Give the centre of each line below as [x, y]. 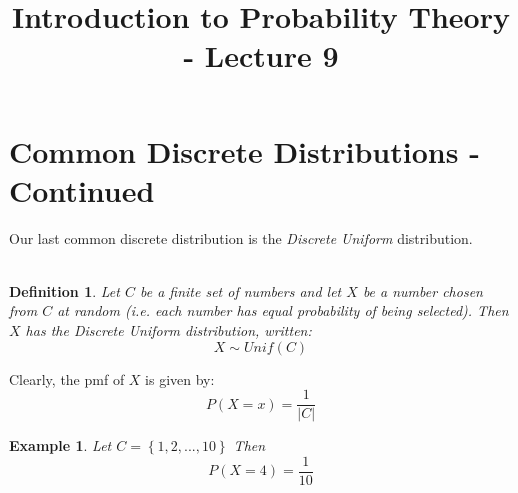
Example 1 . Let [60, 445]
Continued [82, 189]
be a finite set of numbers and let [240, 290]
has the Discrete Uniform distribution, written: [168, 330]
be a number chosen [422, 290]
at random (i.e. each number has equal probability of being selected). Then [283, 310]
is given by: [180, 378]
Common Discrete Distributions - [244, 150]
